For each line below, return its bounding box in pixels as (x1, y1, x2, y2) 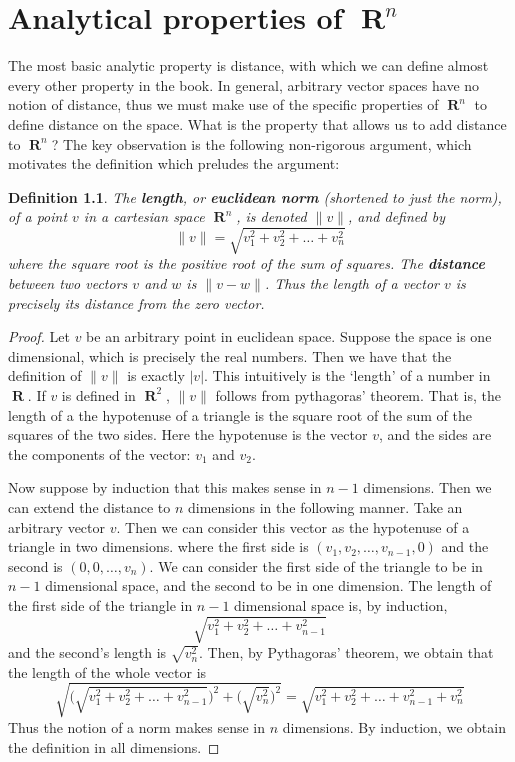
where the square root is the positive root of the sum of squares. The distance (8, 253, 485, 274)
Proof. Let (8, 326, 70, 347)
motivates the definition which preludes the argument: (8, 153, 340, 174)
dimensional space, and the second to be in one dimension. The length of (45, 575, 492, 596)
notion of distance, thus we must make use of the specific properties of (8, 94, 439, 115)
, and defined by (347, 206, 445, 227)
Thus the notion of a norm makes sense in (8, 716, 265, 737)
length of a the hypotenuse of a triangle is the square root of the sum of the (8, 404, 472, 425)
